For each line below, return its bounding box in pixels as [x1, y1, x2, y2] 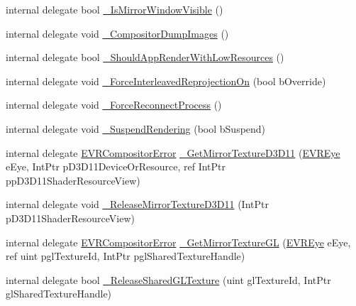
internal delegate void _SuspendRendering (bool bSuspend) [6, 121, 266, 136]
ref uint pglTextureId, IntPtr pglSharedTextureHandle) [6, 248, 245, 263]
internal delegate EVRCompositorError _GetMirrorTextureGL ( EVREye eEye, [6, 234, 351, 249]
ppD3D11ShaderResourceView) [6, 173, 140, 187]
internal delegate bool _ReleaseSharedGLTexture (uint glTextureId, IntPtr [6, 272, 331, 287]
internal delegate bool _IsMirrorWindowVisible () [6, 2, 223, 16]
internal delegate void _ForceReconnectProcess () [6, 97, 222, 112]
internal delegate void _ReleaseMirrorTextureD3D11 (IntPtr [6, 197, 269, 212]
